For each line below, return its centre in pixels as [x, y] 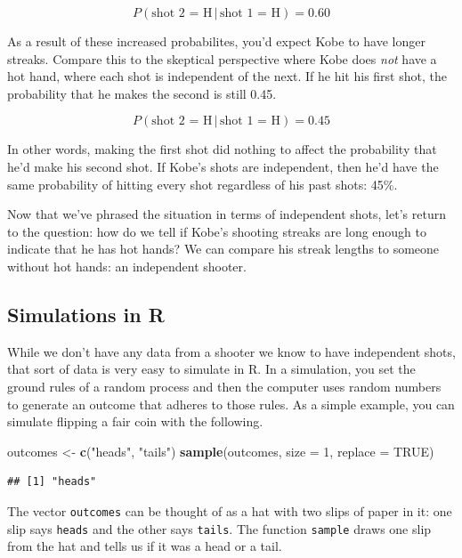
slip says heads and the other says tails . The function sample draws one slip [219, 528]
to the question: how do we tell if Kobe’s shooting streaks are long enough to [217, 231]
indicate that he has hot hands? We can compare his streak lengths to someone [223, 249]
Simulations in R [86, 314]
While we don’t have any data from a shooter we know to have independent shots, [231, 351]
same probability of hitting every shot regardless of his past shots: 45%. [203, 184]
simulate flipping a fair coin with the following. [135, 421]
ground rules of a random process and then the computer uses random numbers [224, 386]
